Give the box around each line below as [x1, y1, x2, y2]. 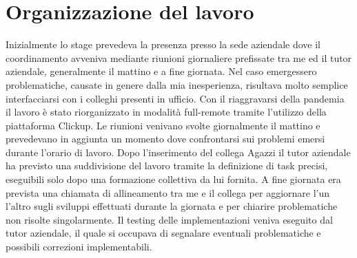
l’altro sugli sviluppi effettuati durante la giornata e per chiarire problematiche [6, 199, 338, 213]
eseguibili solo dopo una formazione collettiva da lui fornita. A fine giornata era [6, 172, 341, 186]
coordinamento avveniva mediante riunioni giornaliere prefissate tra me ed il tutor [6, 50, 352, 65]
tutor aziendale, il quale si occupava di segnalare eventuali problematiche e [6, 226, 321, 240]
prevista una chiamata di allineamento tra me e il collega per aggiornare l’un [6, 185, 330, 200]
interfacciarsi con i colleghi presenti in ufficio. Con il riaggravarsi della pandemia [6, 91, 345, 105]
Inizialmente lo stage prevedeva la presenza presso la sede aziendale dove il [6, 37, 320, 52]
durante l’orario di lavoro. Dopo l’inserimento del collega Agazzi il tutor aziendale [6, 144, 351, 159]
